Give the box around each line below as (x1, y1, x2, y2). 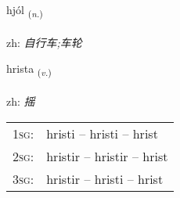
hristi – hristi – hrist (46, 124, 158, 142)
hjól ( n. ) (6, 2, 43, 20)
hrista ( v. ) (6, 60, 52, 79)
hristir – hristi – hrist (46, 169, 164, 188)
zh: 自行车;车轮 (6, 34, 82, 50)
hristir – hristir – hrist (46, 146, 168, 165)
